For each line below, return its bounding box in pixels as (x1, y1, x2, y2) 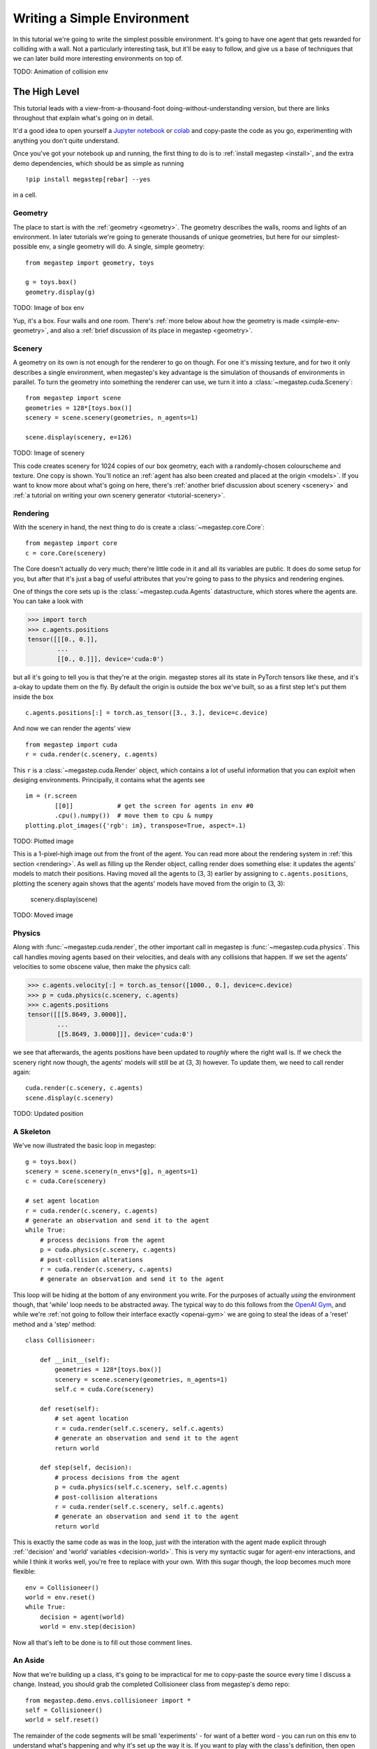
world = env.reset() (25, 1594, 96, 1601)
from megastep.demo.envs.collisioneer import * (25, 1697, 191, 1704)
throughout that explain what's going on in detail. (13, 114, 154, 122)
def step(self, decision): (39, 1464, 133, 1472)
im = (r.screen (25, 792, 77, 800)
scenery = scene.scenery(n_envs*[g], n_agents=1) (25, 1168, 199, 1175)
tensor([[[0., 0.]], (27, 635, 98, 644)
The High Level (13, 85, 80, 97)
